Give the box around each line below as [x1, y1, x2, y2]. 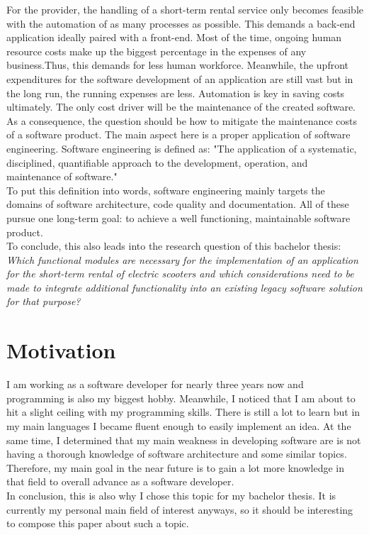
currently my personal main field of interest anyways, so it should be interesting [6, 502, 353, 517]
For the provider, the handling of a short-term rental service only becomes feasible [6, 2, 363, 16]
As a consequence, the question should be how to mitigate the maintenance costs [6, 113, 358, 128]
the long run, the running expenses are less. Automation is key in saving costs [6, 85, 345, 100]
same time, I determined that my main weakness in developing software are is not [6, 432, 361, 447]
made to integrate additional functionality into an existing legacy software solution [6, 280, 363, 294]
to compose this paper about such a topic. [6, 516, 189, 531]
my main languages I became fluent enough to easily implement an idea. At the [6, 418, 351, 433]
